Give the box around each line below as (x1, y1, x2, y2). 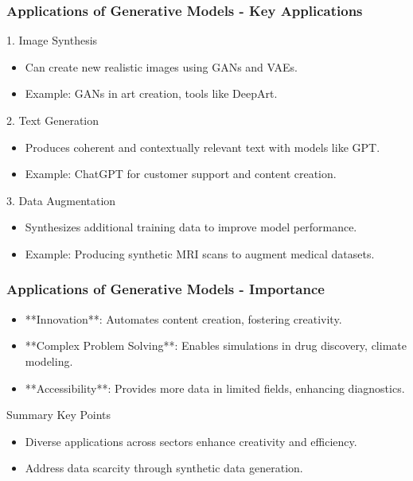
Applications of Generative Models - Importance (6, 279, 325, 299)
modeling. (25, 352, 73, 369)
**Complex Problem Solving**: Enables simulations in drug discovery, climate (25, 337, 407, 354)
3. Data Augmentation (6, 192, 116, 208)
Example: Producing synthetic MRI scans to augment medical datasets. (25, 245, 375, 262)
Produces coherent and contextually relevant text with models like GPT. (25, 138, 380, 155)
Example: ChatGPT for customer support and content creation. (25, 165, 337, 182)
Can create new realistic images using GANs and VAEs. (25, 58, 298, 75)
